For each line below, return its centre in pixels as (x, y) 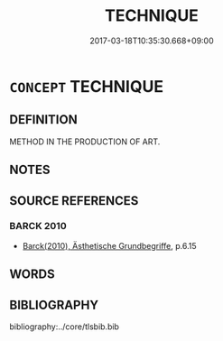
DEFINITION (44, 120)
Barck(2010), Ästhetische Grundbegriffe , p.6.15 (109, 245)
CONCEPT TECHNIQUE (87, 86)
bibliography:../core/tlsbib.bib (65, 327)
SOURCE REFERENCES (74, 201)
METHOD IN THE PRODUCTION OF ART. (85, 142)
